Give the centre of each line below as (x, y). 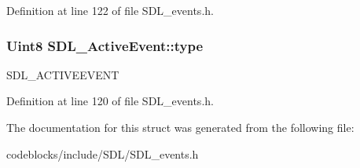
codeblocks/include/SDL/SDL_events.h (103, 153)
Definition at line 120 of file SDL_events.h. (110, 101)
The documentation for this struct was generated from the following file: (180, 127)
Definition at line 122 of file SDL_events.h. (110, 10)
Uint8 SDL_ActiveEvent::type (105, 45)
